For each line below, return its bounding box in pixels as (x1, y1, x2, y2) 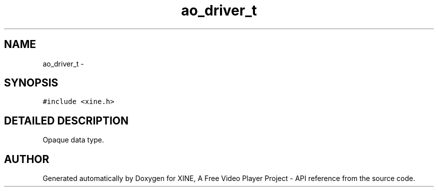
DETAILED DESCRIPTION (4, 114, 129, 127)
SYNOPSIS (4, 76, 58, 89)
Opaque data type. (42, 135, 104, 144)
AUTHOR (4, 152, 49, 165)
